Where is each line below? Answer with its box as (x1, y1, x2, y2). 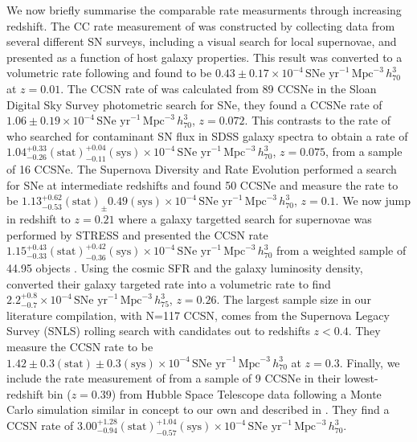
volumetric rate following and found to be (6, 64, 212, 81)
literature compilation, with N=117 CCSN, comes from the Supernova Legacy (6, 306, 390, 323)
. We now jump (335, 192, 411, 209)
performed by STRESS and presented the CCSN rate (6, 226, 268, 243)
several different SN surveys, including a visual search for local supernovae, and (6, 33, 397, 50)
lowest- (344, 370, 378, 387)
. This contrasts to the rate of (244, 112, 391, 129)
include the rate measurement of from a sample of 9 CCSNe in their (6, 370, 341, 387)
